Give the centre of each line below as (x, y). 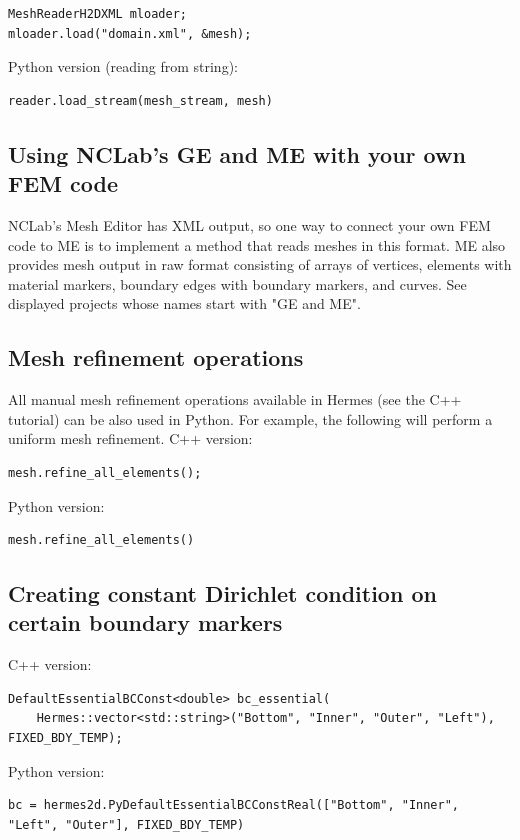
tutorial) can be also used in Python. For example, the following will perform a (250, 418)
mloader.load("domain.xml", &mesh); (130, 33)
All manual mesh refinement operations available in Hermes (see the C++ (235, 399)
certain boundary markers (145, 622)
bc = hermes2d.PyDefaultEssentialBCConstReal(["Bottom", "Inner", (234, 805)
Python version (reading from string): (123, 66)
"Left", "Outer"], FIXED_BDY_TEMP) (126, 824)
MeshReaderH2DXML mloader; (97, 14)
